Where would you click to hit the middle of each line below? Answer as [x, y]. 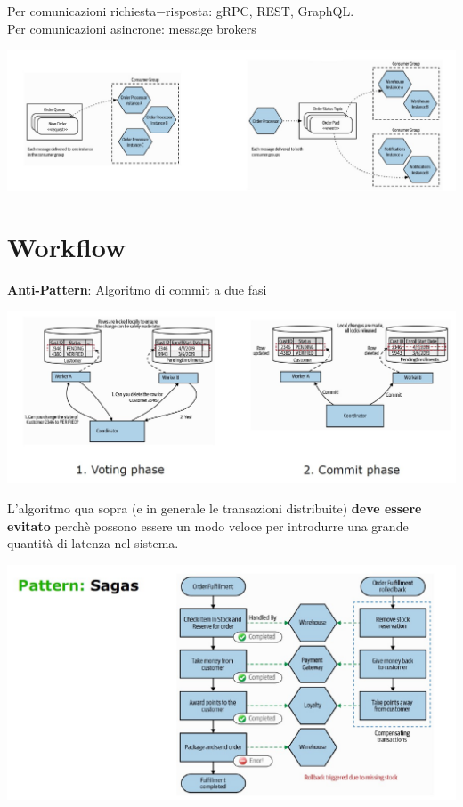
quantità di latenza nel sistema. [93, 543]
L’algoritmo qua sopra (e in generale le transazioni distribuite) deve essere [215, 508]
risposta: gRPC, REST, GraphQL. [260, 11]
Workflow [67, 247]
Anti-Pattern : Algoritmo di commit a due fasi [137, 290]
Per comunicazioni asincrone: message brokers [132, 28]
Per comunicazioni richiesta [82, 11]
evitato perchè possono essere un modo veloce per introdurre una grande [208, 525]
